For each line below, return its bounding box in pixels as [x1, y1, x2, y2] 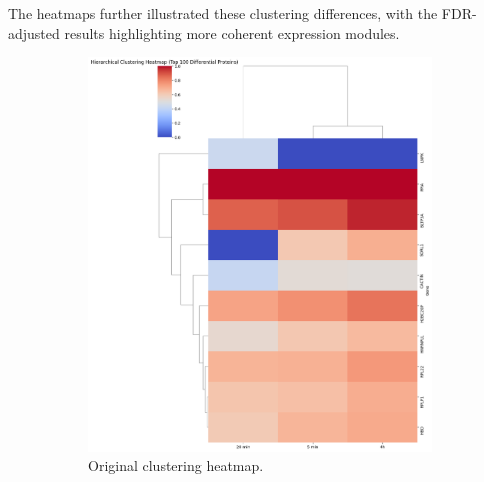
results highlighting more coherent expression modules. [64, 22, 400, 43]
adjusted [8, 22, 60, 43]
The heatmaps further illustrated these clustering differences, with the [8, 3, 438, 23]
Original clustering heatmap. [88, 455, 264, 476]
